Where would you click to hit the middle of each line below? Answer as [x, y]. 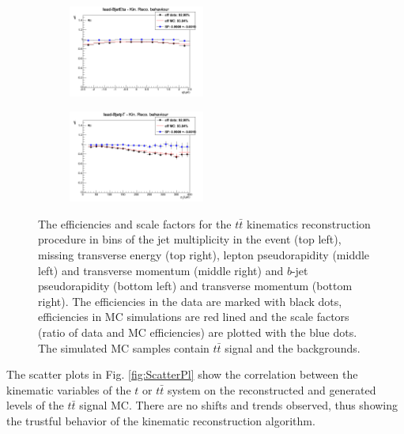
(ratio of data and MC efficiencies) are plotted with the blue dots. [198, 332]
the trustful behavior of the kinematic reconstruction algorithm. [161, 420]
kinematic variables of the [69, 389]
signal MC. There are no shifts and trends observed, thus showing [239, 405]
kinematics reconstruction [308, 223]
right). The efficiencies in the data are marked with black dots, [190, 301]
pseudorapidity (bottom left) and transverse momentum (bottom [195, 286]
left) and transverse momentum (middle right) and [161, 270]
